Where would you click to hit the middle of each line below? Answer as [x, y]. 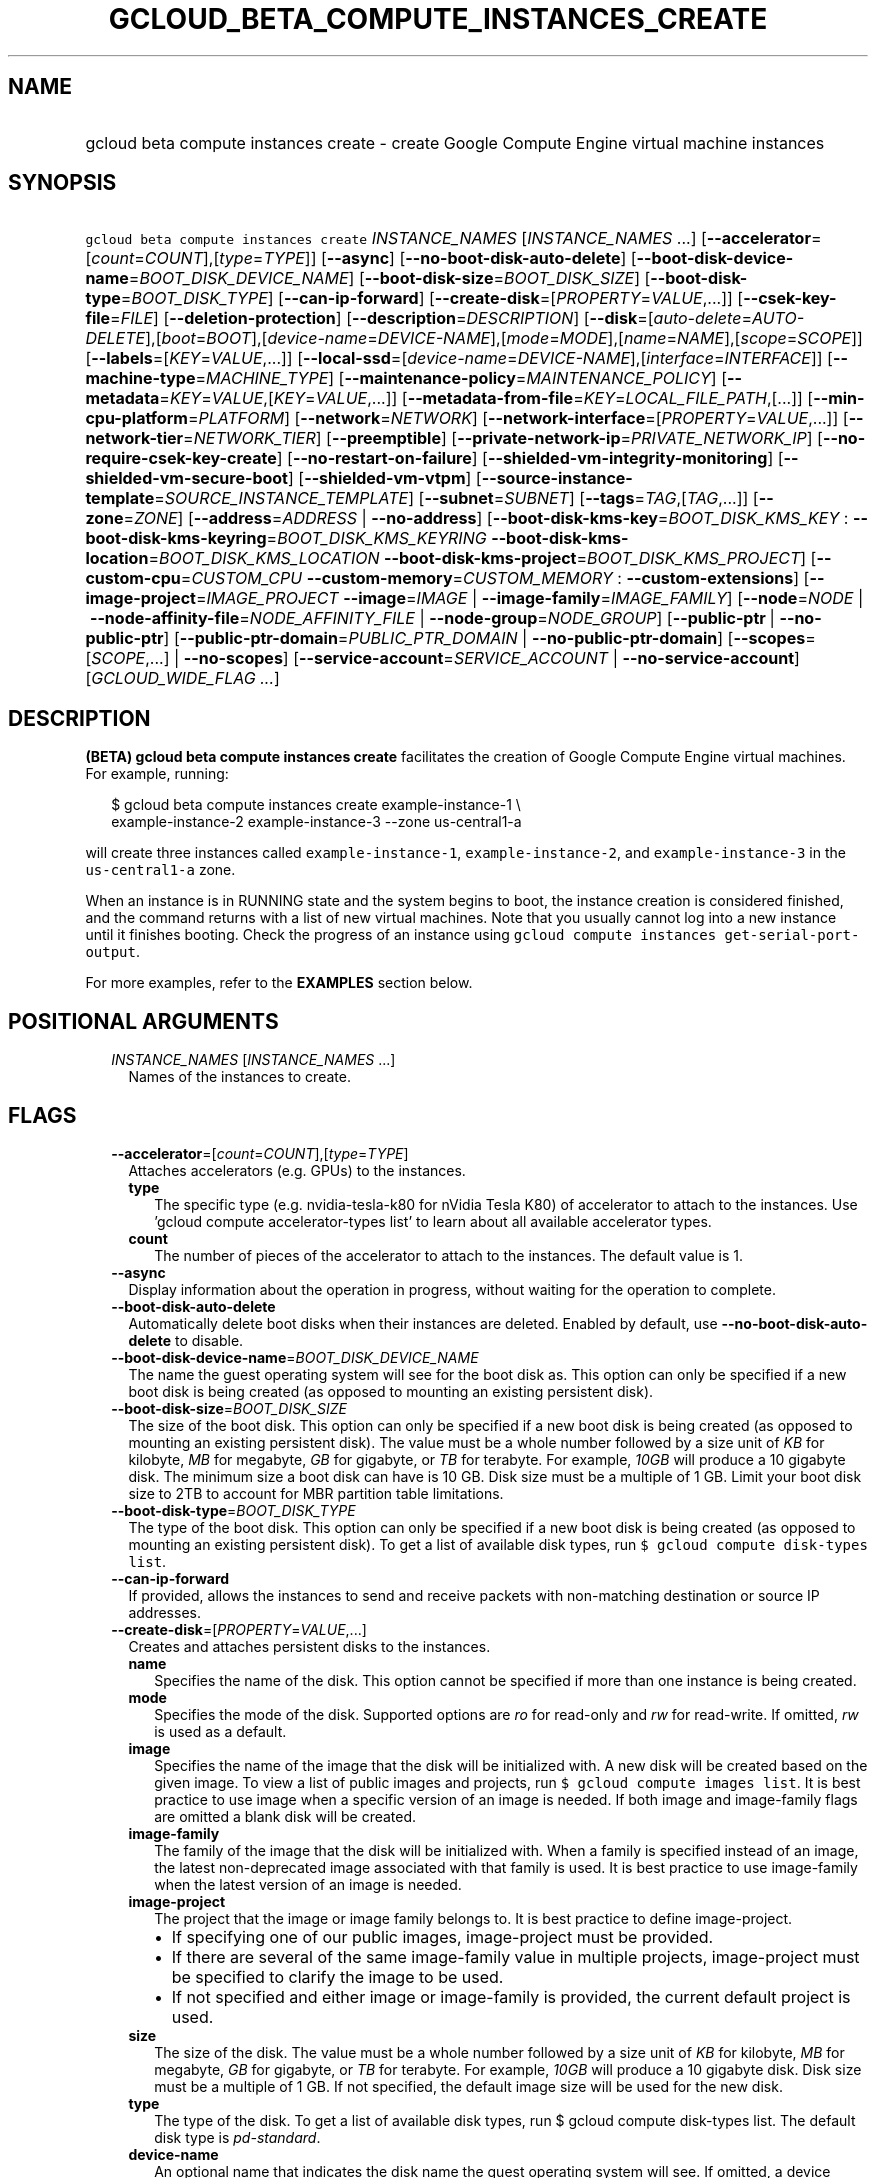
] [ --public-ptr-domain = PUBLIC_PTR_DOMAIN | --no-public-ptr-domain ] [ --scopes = [489, 638]
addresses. [164, 1612]
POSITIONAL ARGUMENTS [143, 1021]
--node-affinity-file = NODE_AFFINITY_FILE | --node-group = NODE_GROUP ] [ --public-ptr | [432, 618]
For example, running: [157, 774]
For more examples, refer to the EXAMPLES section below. [279, 983]
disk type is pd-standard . [237, 2137]
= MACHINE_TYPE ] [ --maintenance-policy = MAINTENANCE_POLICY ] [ [461, 378]
